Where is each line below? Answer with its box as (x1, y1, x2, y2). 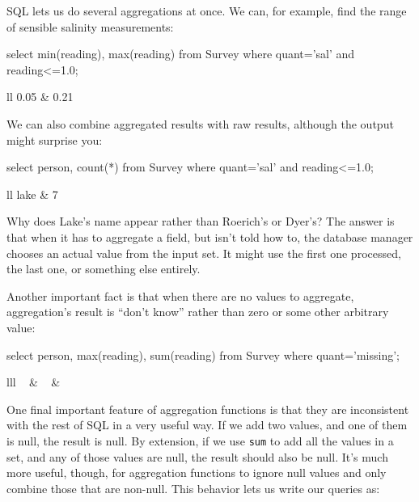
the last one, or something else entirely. (6, 260, 201, 277)
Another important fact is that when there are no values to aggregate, (6, 287, 354, 304)
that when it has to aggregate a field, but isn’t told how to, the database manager (6, 228, 413, 245)
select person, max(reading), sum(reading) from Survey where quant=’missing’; (6, 346, 400, 363)
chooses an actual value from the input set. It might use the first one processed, (6, 244, 401, 261)
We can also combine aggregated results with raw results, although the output (6, 115, 394, 132)
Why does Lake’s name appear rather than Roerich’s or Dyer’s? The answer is (6, 213, 395, 230)
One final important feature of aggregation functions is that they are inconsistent (6, 400, 409, 417)
